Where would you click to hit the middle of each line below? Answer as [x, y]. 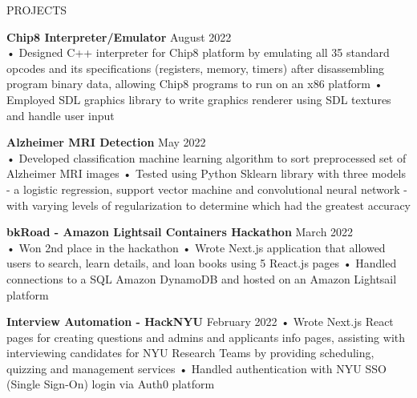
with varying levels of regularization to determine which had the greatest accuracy [208, 205]
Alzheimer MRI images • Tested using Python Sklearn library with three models [206, 173]
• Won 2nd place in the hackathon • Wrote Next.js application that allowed [196, 247]
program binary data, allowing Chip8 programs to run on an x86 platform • [195, 84]
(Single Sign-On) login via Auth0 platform [111, 384]
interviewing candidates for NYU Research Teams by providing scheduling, [190, 353]
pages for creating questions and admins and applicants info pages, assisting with [206, 337]
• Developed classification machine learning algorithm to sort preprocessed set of [206, 157]
